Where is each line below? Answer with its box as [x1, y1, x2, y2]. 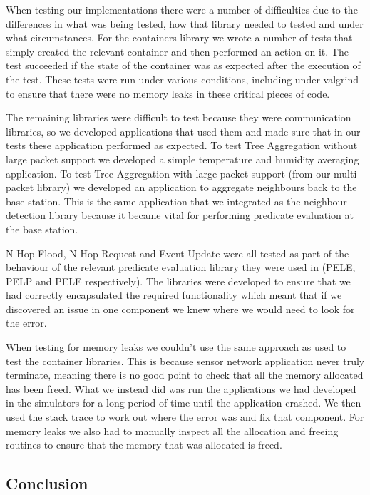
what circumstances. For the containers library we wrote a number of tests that [6, 30, 353, 45]
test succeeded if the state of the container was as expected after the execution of [6, 58, 361, 73]
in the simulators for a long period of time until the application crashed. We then [6, 395, 361, 410]
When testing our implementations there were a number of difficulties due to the [6, 2, 358, 16]
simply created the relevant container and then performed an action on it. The [6, 44, 349, 58]
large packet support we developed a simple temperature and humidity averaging [6, 151, 359, 166]
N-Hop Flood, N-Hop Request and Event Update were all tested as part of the [6, 245, 349, 260]
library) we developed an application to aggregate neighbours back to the [36, 180, 357, 195]
